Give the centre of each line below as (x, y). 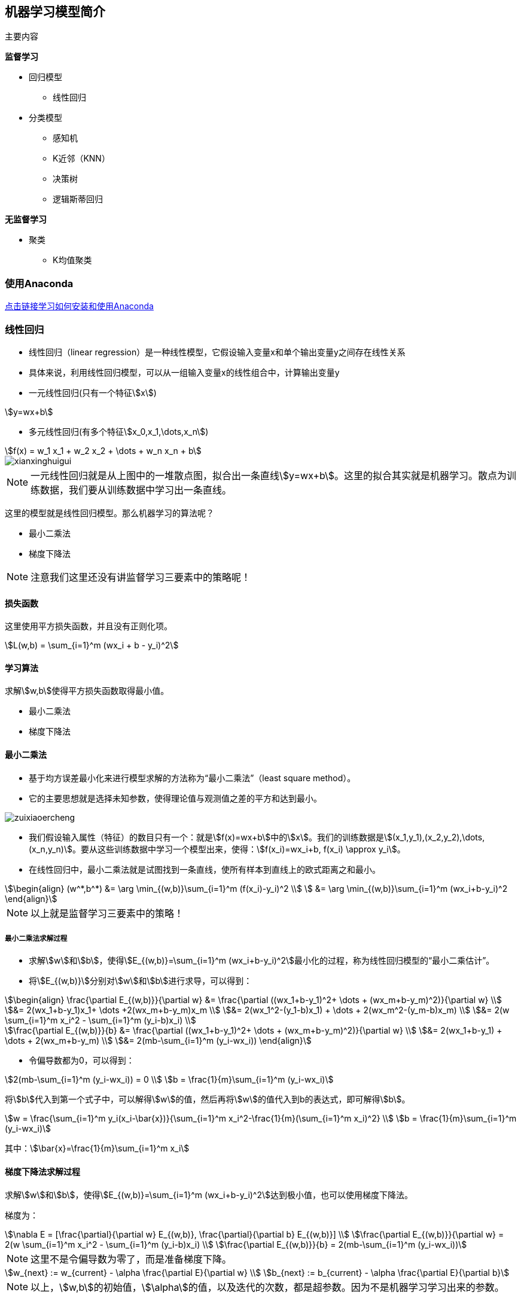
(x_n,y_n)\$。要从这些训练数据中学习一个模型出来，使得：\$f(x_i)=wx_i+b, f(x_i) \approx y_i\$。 (217, 849)
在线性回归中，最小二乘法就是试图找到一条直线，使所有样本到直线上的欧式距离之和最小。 (205, 869)
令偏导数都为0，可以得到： (82, 1061)
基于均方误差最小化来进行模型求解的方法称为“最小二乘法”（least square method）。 (192, 778)
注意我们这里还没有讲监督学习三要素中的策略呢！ (141, 577)
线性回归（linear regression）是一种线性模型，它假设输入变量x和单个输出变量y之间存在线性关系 (217, 352)
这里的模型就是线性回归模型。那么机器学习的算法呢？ (109, 513)
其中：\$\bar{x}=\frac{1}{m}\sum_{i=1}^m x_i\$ (97, 1148)
